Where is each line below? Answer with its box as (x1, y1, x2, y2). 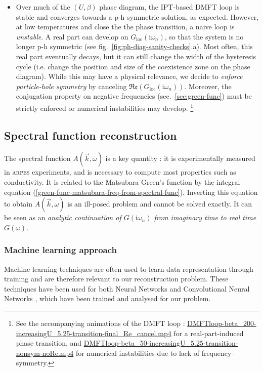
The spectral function (4, 153, 71, 163)
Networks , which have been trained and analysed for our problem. (4, 293, 211, 304)
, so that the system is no (164, 31, 244, 42)
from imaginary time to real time (154, 212, 256, 223)
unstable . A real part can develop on (16, 31, 128, 42)
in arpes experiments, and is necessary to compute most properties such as (4, 167, 236, 177)
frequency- (201, 347, 234, 358)
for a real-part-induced (173, 327, 244, 338)
